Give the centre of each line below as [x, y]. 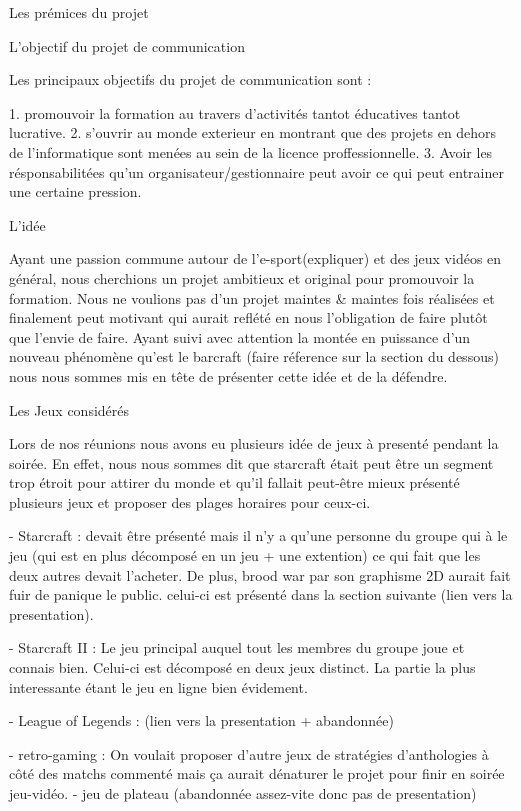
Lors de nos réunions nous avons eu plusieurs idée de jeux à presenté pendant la [254, 443]
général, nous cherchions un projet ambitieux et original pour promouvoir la [242, 277]
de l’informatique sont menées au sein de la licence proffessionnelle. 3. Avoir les [251, 151]
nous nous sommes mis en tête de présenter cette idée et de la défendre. [228, 375]
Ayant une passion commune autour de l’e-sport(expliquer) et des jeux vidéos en [255, 258]
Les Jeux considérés [69, 409]
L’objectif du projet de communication [127, 45]
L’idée [27, 224]
